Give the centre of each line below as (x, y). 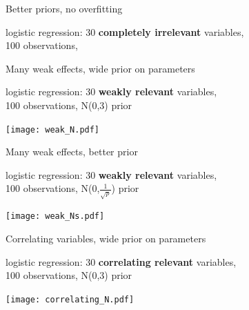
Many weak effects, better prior (72, 152)
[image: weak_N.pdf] (53, 129)
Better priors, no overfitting (64, 8)
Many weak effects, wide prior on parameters (100, 68)
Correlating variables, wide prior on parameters (106, 239)
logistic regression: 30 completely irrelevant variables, (125, 31)
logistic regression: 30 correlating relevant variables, (121, 261)
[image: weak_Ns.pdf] (55, 216)
